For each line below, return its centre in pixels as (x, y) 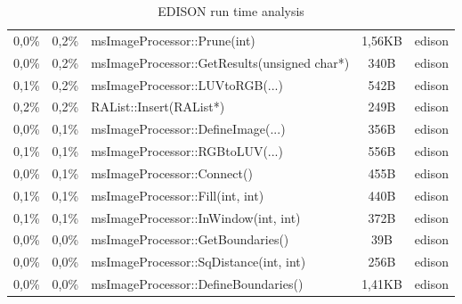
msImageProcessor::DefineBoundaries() (197, 284)
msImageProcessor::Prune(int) (173, 40)
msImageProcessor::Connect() (172, 173)
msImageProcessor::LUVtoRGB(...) (187, 84)
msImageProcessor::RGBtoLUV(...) (187, 151)
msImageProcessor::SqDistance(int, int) (199, 262)
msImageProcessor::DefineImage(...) (188, 129)
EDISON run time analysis (231, 11)
